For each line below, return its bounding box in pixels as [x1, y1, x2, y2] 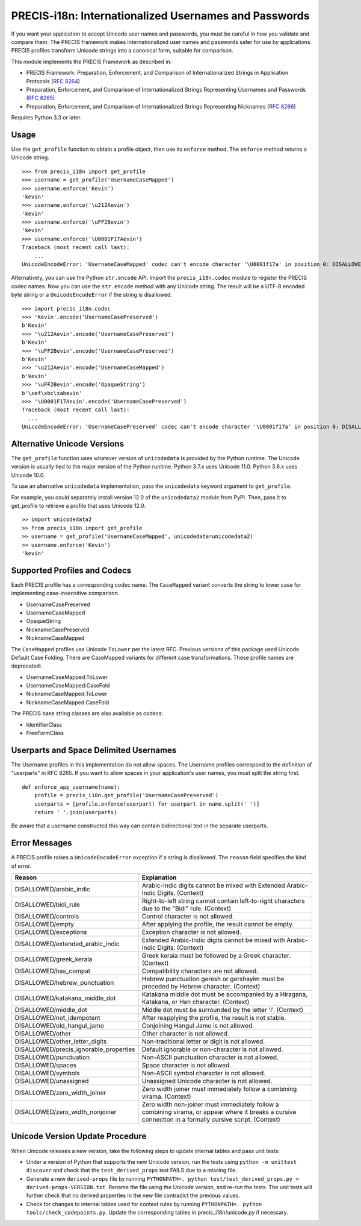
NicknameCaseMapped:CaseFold [26, 698, 110, 706]
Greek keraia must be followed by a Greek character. [141, 951, 291, 959]
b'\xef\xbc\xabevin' [22, 390, 82, 396]
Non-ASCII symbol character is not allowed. [141, 1069, 266, 1077]
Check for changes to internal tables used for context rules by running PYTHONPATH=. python [26, 1200, 262, 1207]
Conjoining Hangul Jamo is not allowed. [141, 1021, 255, 1029]
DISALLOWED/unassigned [14, 1076, 89, 1085]
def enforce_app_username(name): [22, 783, 120, 790]
